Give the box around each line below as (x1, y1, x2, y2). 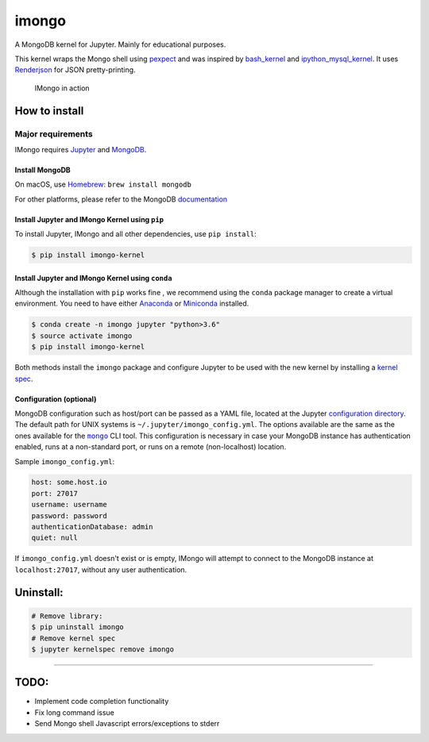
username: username (31, 500, 107, 509)
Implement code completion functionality (34, 697, 169, 706)
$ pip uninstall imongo (31, 623, 125, 632)
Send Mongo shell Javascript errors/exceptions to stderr (34, 719, 220, 729)
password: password (31, 511, 107, 520)
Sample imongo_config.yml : (14, 456, 115, 466)
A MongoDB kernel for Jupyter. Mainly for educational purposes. (14, 40, 226, 49)
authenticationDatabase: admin (31, 522, 154, 532)
